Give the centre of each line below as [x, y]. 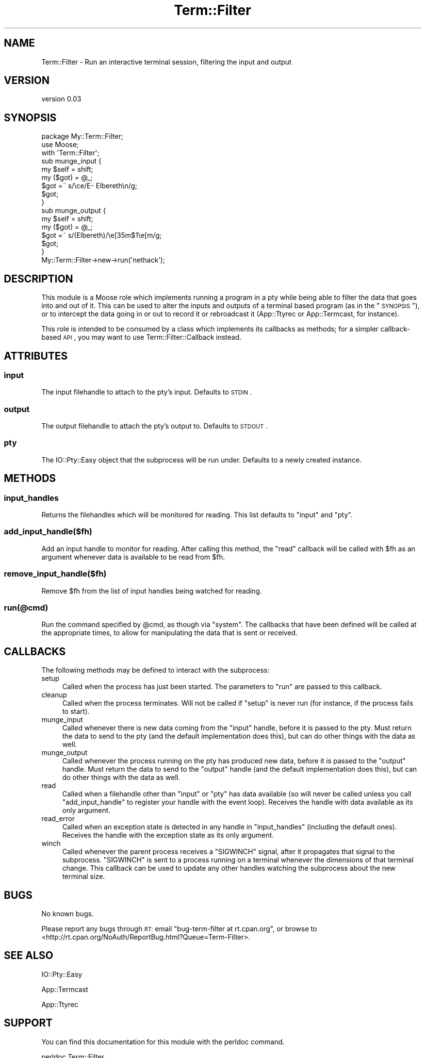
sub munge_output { [74, 211]
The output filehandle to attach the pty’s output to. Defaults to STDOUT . [155, 426]
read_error [58, 819]
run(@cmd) [26, 607]
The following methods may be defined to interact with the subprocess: [155, 670]
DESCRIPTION [39, 279]
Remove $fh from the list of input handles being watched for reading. [152, 591]
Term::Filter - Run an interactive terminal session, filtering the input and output [166, 62]
